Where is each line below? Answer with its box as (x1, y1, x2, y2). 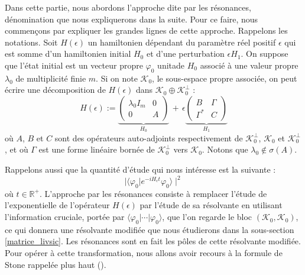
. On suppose (241, 47, 288, 60)
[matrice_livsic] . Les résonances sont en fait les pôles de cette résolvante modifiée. (5, 235, 301, 247)
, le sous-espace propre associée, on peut (152, 72, 297, 84)
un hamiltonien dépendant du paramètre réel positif (87, 35, 276, 48)
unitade (157, 59, 185, 71)
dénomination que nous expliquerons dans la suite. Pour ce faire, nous (5, 12, 258, 25)
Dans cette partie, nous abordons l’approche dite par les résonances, (5, 1, 251, 13)
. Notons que (202, 143, 248, 156)
